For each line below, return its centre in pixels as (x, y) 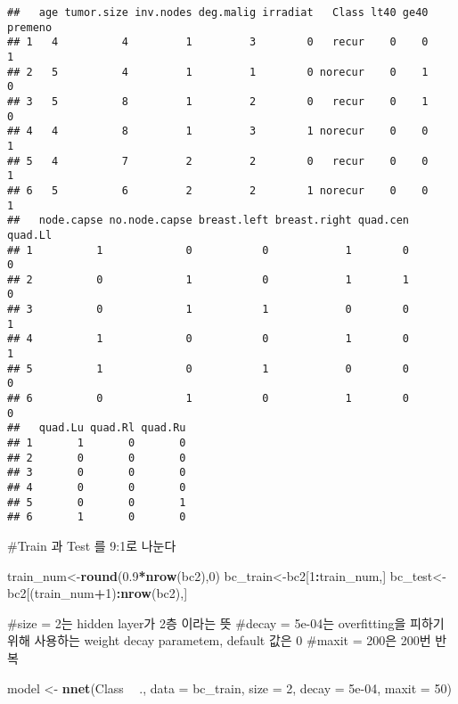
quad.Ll (30, 235)
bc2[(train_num (51, 593)
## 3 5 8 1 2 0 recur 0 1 (218, 101)
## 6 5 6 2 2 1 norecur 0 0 (218, 190)
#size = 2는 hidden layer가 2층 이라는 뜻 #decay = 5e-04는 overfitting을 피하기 (226, 622)
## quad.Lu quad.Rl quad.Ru (97, 428)
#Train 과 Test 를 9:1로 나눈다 (92, 545)
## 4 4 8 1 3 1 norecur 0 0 (218, 131)
